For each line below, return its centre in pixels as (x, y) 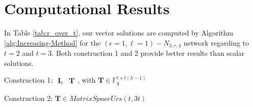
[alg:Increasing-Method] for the (53, 42)
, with (86, 80)
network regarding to (216, 42)
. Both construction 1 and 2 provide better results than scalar (148, 53)
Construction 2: (29, 98)
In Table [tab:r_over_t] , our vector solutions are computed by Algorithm (119, 33)
